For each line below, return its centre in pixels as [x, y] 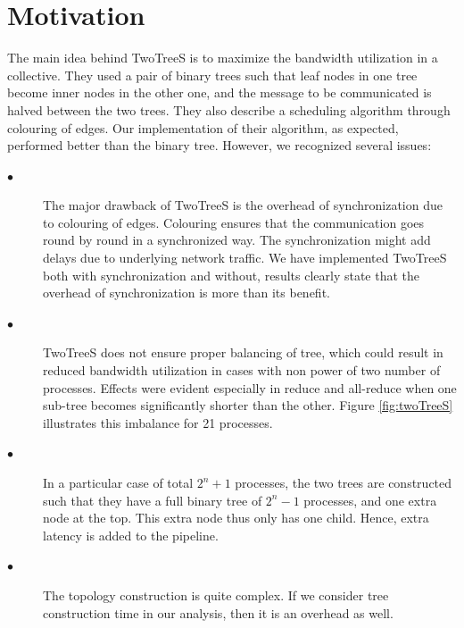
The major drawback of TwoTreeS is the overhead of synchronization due [243, 205]
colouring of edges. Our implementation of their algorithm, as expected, [203, 127]
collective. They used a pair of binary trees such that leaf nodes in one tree [212, 75]
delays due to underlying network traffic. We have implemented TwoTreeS [245, 258]
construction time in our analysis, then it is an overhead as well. [218, 612]
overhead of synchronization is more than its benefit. [186, 293]
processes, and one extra [370, 500]
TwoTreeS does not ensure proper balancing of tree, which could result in [243, 352]
